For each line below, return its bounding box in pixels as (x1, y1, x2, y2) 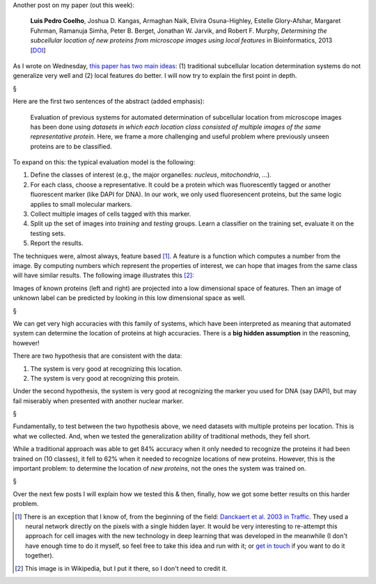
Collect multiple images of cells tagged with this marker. (30, 210, 191, 219)
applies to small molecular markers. (30, 200, 132, 208)
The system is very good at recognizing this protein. (30, 374, 180, 382)
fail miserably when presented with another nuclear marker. (13, 397, 184, 405)
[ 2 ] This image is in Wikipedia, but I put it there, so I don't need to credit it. (15, 564, 228, 572)
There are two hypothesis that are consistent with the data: (13, 352, 182, 360)
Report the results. (30, 239, 84, 247)
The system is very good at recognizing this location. (30, 364, 182, 372)
